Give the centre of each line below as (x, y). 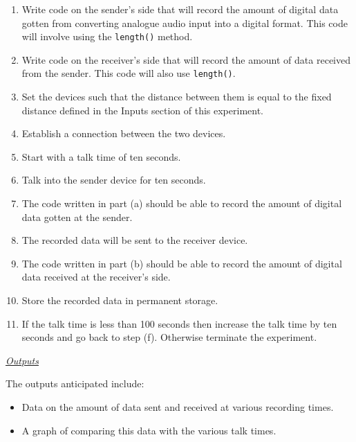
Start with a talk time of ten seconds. (101, 156)
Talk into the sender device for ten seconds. (114, 180)
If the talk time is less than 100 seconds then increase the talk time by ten (179, 323)
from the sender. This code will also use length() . (129, 73)
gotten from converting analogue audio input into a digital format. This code (185, 23)
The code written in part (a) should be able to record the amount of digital (182, 203)
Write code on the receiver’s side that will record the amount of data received (186, 59)
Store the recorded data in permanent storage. (120, 300)
